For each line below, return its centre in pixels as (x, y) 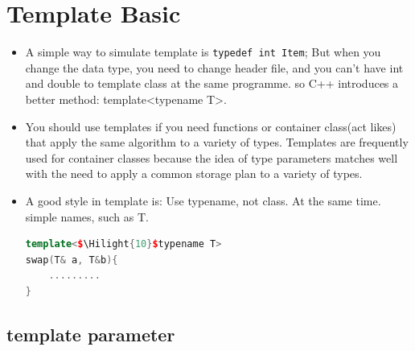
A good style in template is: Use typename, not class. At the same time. (203, 200)
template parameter (91, 334)
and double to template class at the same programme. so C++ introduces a (212, 83)
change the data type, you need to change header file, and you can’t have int (214, 67)
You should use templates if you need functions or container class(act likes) (211, 126)
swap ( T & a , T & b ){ (72, 260)
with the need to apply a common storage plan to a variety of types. (194, 173)
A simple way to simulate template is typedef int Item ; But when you (203, 52)
